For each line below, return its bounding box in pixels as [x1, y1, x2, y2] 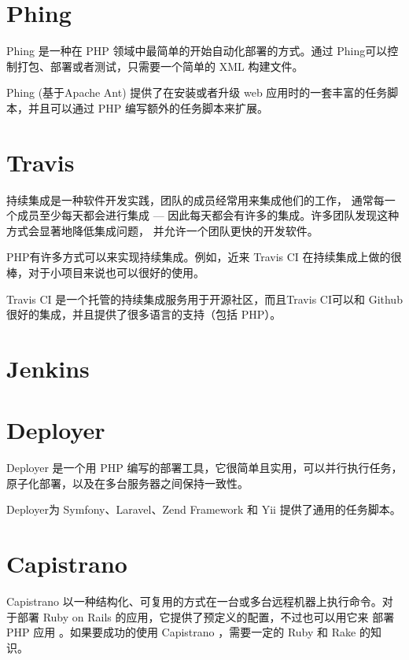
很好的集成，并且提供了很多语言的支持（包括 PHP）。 [6, 306, 282, 323]
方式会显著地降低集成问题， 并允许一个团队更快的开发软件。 [6, 222, 319, 238]
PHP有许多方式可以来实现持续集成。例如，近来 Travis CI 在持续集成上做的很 [6, 249, 402, 265]
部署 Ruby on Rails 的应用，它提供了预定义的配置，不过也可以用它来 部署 [17, 608, 395, 625]
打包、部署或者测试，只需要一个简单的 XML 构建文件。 [17, 57, 304, 74]
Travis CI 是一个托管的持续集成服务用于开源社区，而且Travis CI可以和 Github [6, 290, 403, 307]
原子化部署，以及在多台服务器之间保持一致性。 [6, 474, 249, 491]
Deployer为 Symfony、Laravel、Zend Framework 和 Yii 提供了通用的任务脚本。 [6, 501, 401, 518]
